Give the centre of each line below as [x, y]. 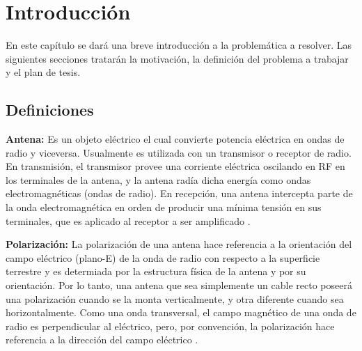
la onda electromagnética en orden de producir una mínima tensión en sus [164, 207]
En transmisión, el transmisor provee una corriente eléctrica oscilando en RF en [175, 166]
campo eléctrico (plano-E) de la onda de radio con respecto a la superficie [163, 257]
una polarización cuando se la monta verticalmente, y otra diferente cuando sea [175, 298]
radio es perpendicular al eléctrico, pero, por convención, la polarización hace [170, 326]
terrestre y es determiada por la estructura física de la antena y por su [156, 271]
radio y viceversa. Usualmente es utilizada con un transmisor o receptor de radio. [179, 152]
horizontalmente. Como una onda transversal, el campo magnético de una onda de [181, 312]
